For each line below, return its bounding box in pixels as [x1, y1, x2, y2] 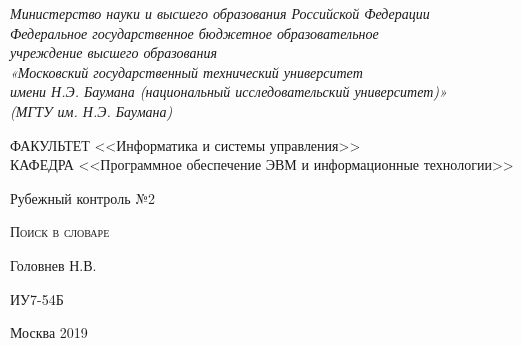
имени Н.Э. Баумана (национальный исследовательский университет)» [10, 81, 447, 102]
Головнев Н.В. [10, 254, 97, 275]
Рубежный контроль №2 [10, 187, 156, 208]
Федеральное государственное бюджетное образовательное [10, 22, 379, 43]
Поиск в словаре [10, 221, 110, 242]
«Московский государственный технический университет [10, 61, 363, 82]
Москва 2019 [10, 322, 88, 343]
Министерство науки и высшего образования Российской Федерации [10, 3, 430, 23]
